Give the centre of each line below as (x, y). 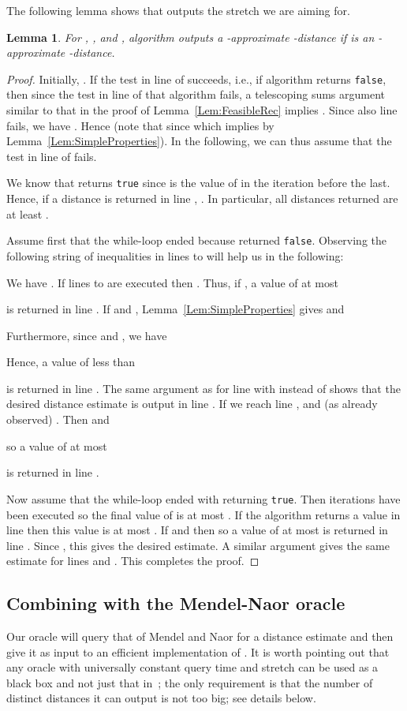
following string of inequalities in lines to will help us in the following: (175, 255)
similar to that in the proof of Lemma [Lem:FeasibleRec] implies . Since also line (202, 110)
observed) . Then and (58, 419)
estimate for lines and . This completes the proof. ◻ (133, 561)
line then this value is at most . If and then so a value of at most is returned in (197, 530)
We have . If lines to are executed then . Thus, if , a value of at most (172, 282)
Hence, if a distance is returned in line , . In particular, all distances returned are (202, 198)
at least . (28, 213)
